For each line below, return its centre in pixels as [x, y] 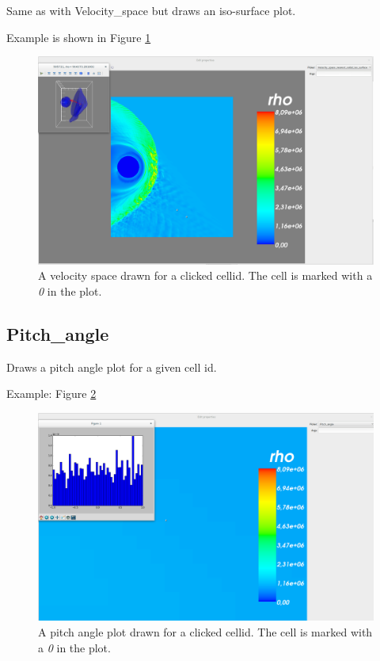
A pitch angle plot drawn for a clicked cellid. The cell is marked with [205, 631]
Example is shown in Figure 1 [79, 37]
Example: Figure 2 [51, 394]
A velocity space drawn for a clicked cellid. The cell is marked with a [205, 275]
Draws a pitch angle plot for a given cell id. [112, 367]
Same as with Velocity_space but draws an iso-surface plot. [151, 10]
